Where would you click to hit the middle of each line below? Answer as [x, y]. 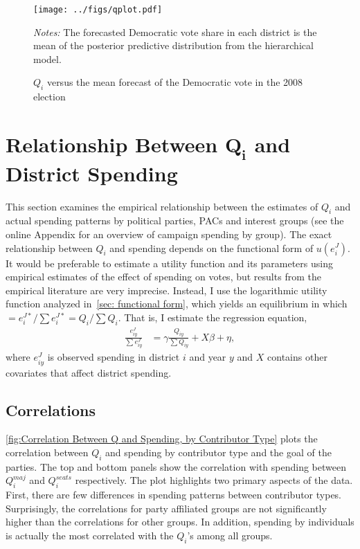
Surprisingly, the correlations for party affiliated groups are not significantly [166, 508]
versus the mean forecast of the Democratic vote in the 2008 [175, 82]
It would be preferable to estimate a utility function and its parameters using [169, 263]
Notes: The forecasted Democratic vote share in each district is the [175, 31]
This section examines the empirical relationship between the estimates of [162, 206]
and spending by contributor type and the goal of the [218, 452]
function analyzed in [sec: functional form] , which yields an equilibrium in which [177, 304]
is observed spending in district [114, 357]
